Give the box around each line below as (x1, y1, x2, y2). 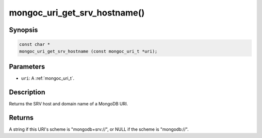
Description (9, 88, 46, 96)
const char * (19, 42, 50, 47)
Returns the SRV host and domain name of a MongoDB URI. (9, 101, 128, 106)
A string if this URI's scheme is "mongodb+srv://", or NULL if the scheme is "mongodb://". (9, 126, 189, 132)
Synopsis (9, 26, 38, 34)
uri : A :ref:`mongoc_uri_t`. (21, 75, 75, 81)
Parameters (9, 62, 45, 70)
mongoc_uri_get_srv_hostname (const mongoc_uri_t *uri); (19, 49, 158, 54)
